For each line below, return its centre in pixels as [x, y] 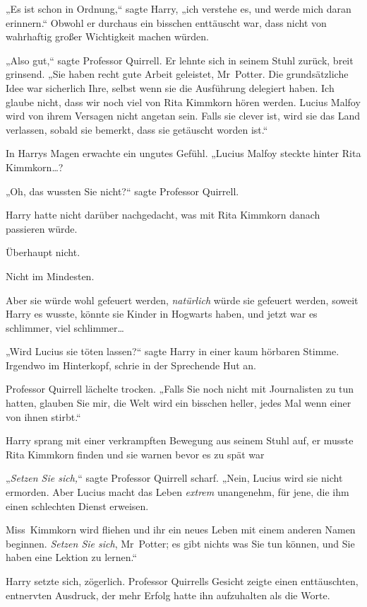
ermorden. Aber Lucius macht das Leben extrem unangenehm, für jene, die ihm [178, 492]
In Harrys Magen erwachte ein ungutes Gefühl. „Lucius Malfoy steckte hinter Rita [183, 153]
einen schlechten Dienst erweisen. [77, 505]
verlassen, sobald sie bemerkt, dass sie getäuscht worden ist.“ [137, 129]
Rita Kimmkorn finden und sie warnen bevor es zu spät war [135, 454]
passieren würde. [42, 228]
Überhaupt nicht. [43, 252]
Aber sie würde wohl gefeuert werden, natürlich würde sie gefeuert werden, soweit [182, 300]
